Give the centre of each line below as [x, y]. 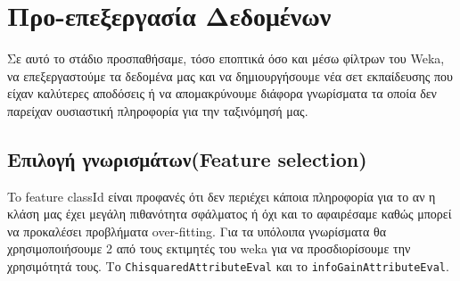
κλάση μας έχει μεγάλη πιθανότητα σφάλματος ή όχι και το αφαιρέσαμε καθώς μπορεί [230, 214]
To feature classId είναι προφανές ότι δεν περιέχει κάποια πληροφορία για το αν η [222, 196]
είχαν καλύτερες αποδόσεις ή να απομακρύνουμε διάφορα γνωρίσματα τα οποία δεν [222, 93]
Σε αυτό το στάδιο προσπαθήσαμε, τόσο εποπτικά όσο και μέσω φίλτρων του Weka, [226, 58]
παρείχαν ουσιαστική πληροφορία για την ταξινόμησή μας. [158, 110]
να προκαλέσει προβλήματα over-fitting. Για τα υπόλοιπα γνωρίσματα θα [197, 231]
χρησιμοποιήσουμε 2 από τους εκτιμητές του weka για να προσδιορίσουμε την [209, 248]
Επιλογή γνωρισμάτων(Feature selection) [187, 158]
